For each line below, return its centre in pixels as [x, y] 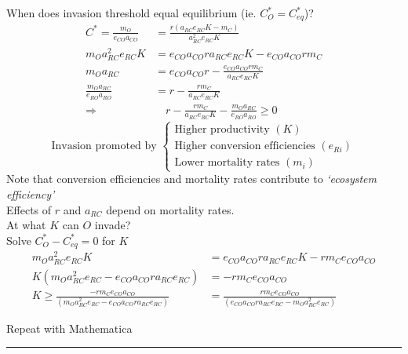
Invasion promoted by [104, 146]
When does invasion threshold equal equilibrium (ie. [131, 13]
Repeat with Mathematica [69, 328]
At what [26, 225]
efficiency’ [31, 194]
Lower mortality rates [227, 163]
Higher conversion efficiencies [245, 146]
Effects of [29, 209]
